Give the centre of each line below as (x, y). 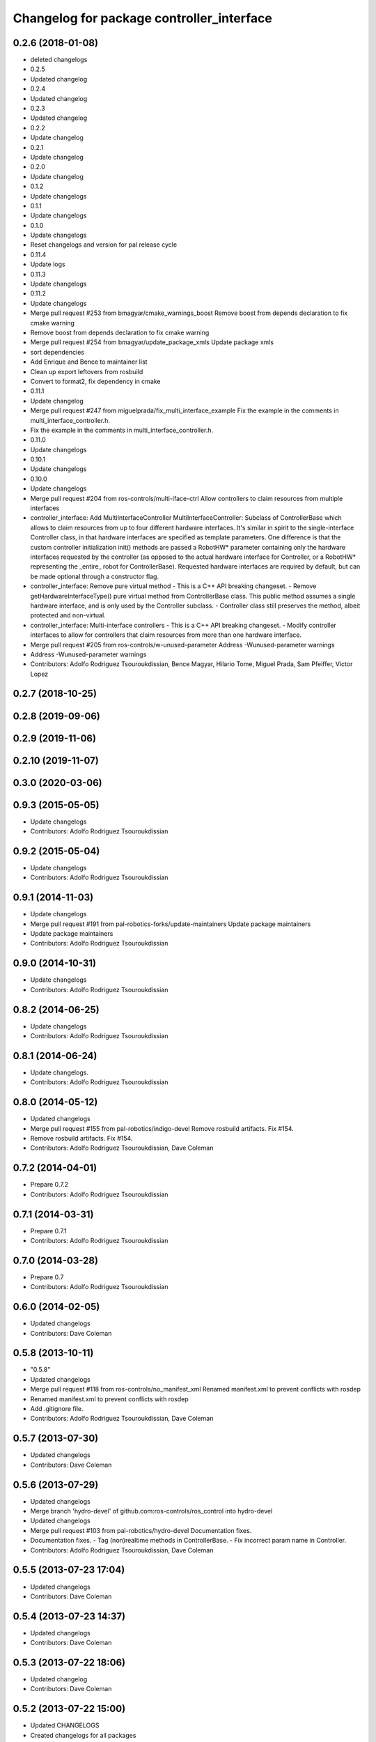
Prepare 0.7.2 (49, 1185)
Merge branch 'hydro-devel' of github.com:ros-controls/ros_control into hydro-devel (151, 1511)
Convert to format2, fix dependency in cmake (95, 381)
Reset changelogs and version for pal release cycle (104, 245)
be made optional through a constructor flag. (95, 576)
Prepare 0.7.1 (48, 1231)
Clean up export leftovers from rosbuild (87, 371)
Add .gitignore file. (57, 1409)
